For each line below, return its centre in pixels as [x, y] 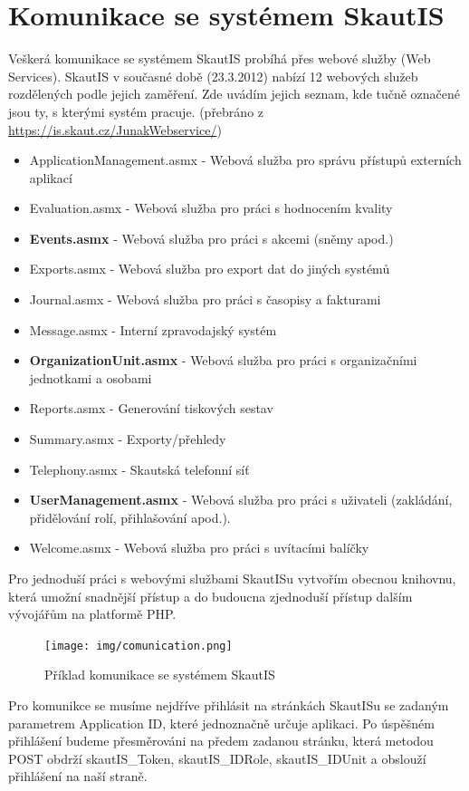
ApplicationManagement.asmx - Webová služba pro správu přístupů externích [245, 160]
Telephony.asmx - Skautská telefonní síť [139, 469]
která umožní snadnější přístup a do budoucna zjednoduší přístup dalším [211, 596]
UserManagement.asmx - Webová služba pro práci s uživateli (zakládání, [241, 500]
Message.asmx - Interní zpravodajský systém [153, 329]
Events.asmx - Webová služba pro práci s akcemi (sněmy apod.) [211, 238]
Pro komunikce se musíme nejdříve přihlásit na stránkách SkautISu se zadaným [229, 705]
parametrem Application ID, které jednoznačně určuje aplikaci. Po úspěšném [221, 723]
